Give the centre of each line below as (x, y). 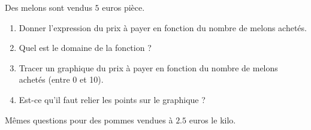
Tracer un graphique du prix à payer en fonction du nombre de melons (148, 67)
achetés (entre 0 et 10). (61, 79)
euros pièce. (123, 7)
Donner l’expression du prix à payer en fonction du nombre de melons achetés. (163, 27)
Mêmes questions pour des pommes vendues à (89, 120)
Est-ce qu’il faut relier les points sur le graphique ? (112, 99)
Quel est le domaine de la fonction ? (85, 48)
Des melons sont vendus (49, 7)
